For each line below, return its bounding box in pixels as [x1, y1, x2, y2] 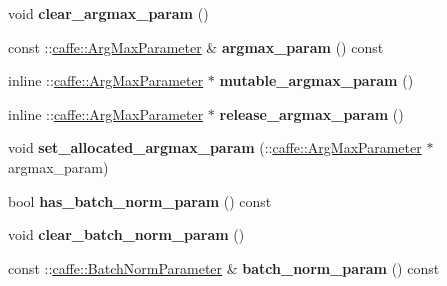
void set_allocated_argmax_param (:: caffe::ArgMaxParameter [8, 137, 422, 158]
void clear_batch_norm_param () [8, 224, 245, 245]
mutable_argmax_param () [219, 70, 414, 91]
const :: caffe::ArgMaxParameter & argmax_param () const [8, 36, 384, 57]
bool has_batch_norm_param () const [8, 190, 272, 211]
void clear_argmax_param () [8, 3, 209, 23]
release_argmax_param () [219, 103, 404, 124]
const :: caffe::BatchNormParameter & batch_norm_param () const [8, 257, 440, 278]
